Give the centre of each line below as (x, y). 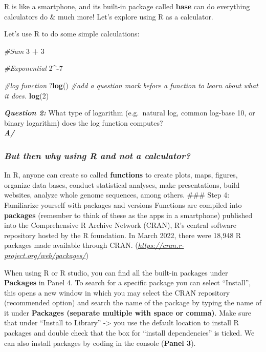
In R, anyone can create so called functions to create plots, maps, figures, (121, 175)
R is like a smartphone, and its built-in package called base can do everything (127, 6)
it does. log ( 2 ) (27, 95)
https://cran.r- (161, 245)
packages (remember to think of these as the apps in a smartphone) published (128, 215)
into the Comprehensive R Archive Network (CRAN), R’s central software (120, 225)
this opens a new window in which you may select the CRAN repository (117, 292)
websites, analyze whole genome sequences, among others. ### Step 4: (117, 195)
